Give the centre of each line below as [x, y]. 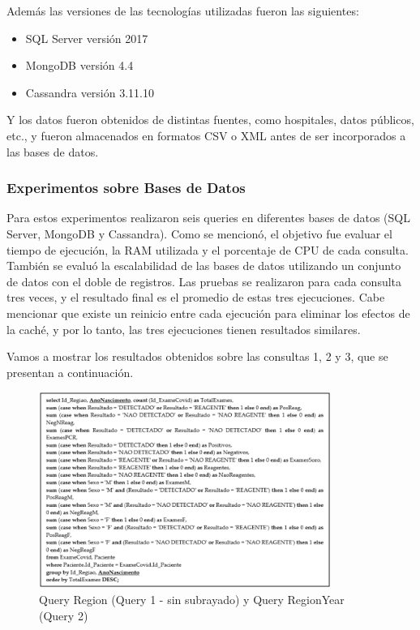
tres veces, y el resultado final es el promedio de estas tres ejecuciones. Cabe [196, 297]
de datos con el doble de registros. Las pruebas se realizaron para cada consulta [204, 281]
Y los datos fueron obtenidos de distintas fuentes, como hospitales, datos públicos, [210, 120]
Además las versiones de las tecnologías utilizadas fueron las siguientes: [183, 11]
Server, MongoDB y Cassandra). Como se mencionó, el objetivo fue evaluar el [199, 233]
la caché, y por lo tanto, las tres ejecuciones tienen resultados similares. [184, 329]
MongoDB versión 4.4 [79, 65]
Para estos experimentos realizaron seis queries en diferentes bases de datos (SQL [208, 218]
